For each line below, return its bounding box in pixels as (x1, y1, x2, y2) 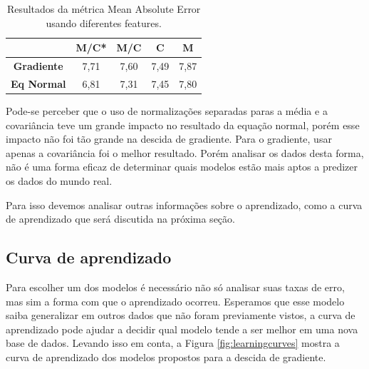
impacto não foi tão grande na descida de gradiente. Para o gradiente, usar (6, 131, 332, 146)
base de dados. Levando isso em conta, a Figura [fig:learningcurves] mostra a (6, 335, 340, 350)
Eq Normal (11, 76, 66, 91)
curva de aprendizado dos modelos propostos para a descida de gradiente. (6, 349, 326, 364)
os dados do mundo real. (6, 173, 113, 188)
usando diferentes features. (46, 15, 162, 30)
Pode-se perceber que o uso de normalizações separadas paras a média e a (6, 103, 328, 118)
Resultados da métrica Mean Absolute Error (6, 1, 201, 16)
